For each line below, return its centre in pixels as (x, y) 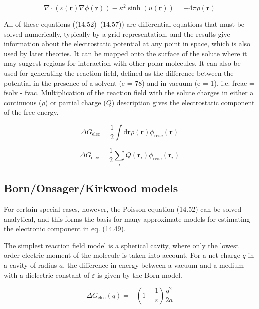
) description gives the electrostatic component (183, 102)
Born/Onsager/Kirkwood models (91, 188)
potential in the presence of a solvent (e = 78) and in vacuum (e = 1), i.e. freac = (129, 82)
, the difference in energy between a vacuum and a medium (154, 265)
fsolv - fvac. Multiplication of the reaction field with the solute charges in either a (129, 92)
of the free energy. (31, 112)
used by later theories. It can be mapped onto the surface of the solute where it (126, 53)
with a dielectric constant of (47, 275)
